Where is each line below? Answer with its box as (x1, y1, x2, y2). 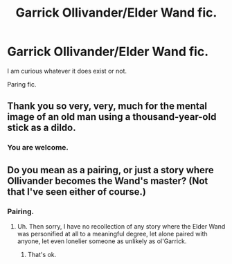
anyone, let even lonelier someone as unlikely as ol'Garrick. (17, 237, 187, 245)
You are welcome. (7, 143, 69, 152)
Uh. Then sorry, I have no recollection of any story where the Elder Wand (17, 222, 226, 230)
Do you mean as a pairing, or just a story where (7, 164, 215, 176)
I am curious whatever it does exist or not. (7, 67, 127, 75)
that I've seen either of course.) (7, 186, 147, 197)
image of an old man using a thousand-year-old (7, 111, 217, 123)
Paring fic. (7, 80, 37, 88)
